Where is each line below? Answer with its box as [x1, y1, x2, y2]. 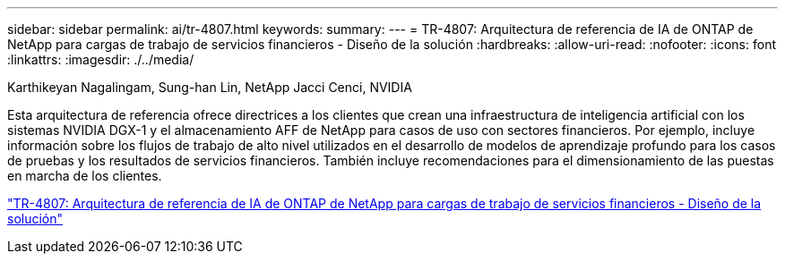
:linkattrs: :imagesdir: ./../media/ [7, 52, 194, 67]
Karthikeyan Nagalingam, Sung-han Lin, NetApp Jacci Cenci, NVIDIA [7, 80, 412, 95]
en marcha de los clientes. [7, 168, 162, 183]
